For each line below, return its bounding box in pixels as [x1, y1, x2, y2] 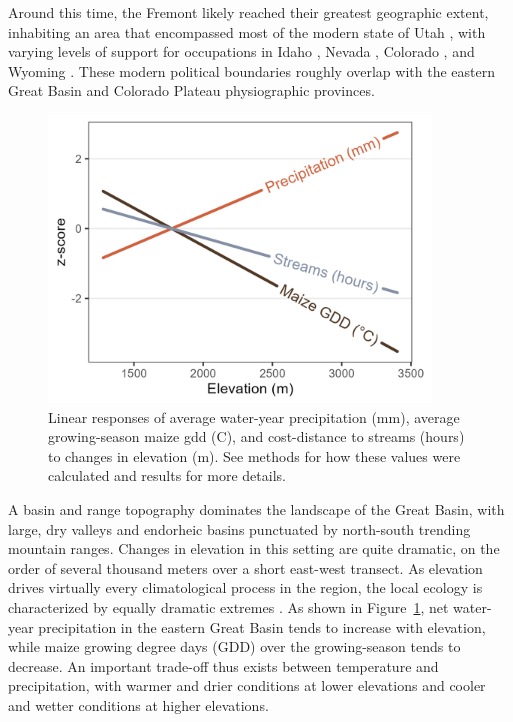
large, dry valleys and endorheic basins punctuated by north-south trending [8, 518, 471, 539]
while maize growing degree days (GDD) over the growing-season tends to [8, 636, 461, 657]
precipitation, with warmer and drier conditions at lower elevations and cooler [8, 675, 486, 696]
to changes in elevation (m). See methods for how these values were [48, 445, 461, 466]
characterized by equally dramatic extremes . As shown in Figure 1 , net [8, 596, 449, 617]
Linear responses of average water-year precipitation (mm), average [48, 406, 460, 427]
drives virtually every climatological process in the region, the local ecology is [8, 577, 483, 598]
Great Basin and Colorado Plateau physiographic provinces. [8, 80, 375, 101]
